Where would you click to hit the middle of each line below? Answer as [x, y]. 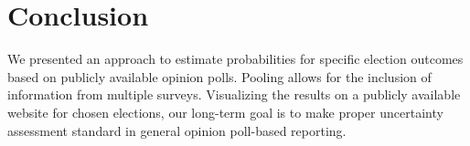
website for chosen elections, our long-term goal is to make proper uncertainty [225, 112]
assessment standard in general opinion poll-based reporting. [177, 130]
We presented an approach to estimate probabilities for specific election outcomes [235, 59]
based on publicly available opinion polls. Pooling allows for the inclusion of [219, 76]
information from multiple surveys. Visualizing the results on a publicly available [234, 94]
